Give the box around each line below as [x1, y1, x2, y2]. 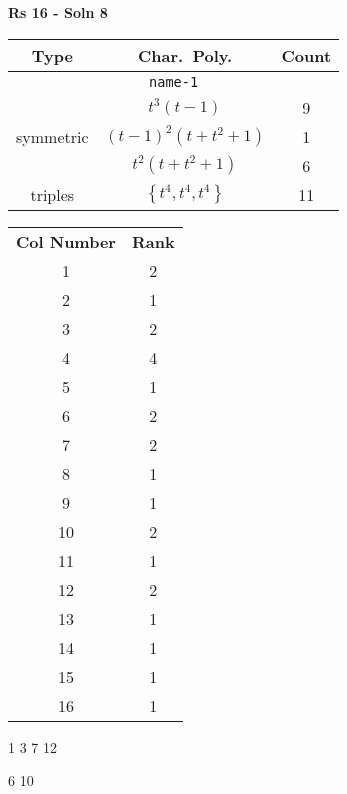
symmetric [16, 124, 89, 148]
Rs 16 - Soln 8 [8, 2, 108, 22]
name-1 [149, 73, 199, 90]
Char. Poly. [138, 43, 233, 67]
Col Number [16, 229, 116, 253]
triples [30, 182, 75, 206]
